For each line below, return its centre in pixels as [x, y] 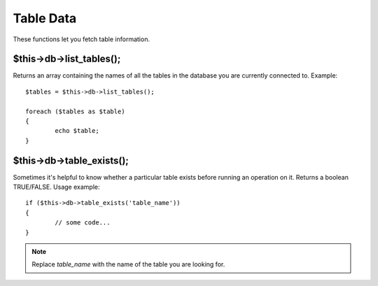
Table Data [45, 18]
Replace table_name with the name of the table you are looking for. [128, 264]
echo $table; [77, 131]
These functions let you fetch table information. [82, 39]
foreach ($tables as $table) [75, 111]
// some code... [83, 223]
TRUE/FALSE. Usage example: [56, 187]
